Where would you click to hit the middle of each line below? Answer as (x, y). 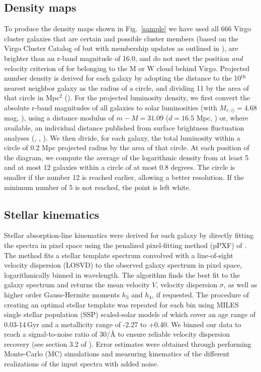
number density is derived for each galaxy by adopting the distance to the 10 (123, 78)
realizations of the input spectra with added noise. (81, 364)
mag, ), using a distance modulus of (59, 118)
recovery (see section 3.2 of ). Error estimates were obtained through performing (128, 344)
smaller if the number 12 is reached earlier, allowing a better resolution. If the (124, 177)
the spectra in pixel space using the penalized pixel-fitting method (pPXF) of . (125, 245)
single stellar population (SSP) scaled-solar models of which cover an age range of (130, 314)
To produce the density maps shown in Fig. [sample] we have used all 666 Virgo (128, 28)
